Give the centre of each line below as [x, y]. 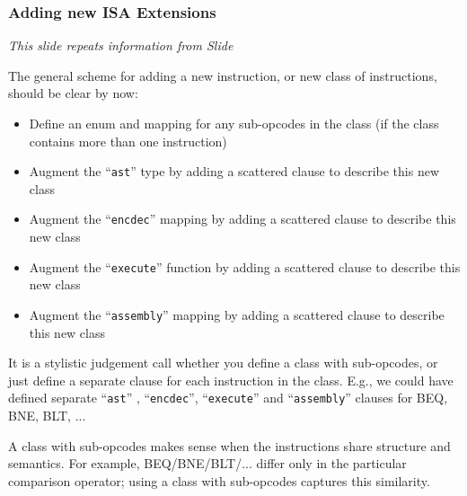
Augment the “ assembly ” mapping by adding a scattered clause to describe [237, 314]
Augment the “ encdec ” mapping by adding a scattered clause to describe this [242, 219]
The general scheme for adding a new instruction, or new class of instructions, [223, 75]
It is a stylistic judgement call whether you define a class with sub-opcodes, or [223, 363]
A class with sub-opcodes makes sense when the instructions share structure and [229, 445]
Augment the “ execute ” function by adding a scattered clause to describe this [245, 266]
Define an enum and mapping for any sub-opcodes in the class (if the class [234, 123]
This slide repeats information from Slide [121, 45]
